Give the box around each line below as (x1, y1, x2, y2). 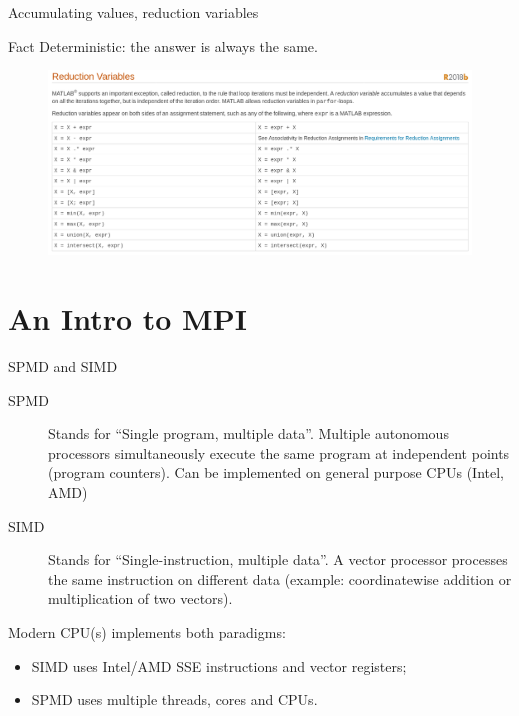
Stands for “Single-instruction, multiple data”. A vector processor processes (48, 549, 508, 570)
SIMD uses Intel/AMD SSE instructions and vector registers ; (31, 655, 407, 676)
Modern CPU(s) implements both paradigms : (8, 621, 286, 642)
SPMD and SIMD (8, 355, 118, 376)
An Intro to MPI (8, 298, 247, 339)
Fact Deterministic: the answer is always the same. (8, 35, 318, 56)
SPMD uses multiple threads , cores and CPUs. (31, 689, 318, 710)
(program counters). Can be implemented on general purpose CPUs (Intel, (48, 462, 505, 483)
